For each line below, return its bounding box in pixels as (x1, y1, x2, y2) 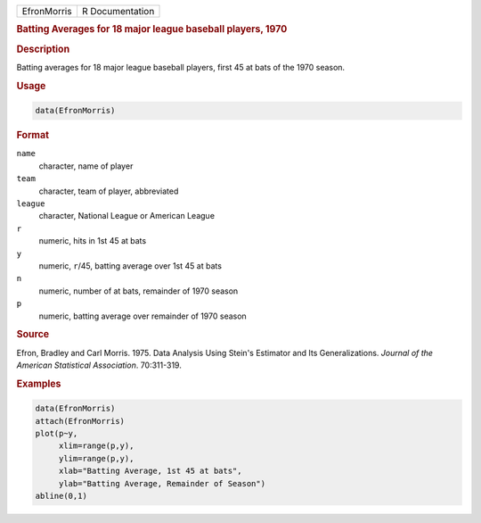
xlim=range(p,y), (58, 441, 135, 451)
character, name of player (38, 161, 134, 171)
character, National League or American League (38, 211, 216, 221)
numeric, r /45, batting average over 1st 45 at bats (38, 260, 223, 271)
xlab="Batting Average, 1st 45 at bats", (58, 466, 242, 477)
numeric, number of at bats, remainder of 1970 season (38, 286, 239, 296)
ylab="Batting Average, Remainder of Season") (58, 478, 266, 488)
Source (16, 328, 50, 341)
